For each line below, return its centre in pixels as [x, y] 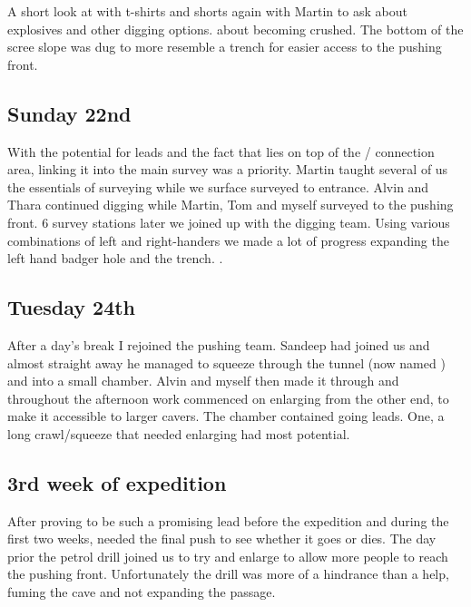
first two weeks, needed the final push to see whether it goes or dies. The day [222, 538]
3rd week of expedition [117, 482]
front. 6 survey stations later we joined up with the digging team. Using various [229, 222]
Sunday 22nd [69, 113]
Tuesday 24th [72, 307]
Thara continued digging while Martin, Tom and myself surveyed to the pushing [231, 205]
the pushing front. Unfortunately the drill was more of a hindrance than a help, [228, 574]
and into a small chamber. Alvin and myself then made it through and [203, 381]
